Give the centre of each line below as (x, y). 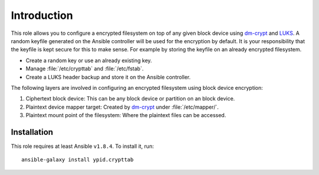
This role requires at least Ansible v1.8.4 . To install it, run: (82, 146)
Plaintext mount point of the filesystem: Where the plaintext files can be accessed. (126, 115)
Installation (32, 132)
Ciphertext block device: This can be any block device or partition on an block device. (130, 99)
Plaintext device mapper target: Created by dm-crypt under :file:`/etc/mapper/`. (122, 107)
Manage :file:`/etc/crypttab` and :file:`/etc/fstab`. (85, 69)
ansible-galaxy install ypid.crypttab (78, 160)
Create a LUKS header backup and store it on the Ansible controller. (108, 77)
